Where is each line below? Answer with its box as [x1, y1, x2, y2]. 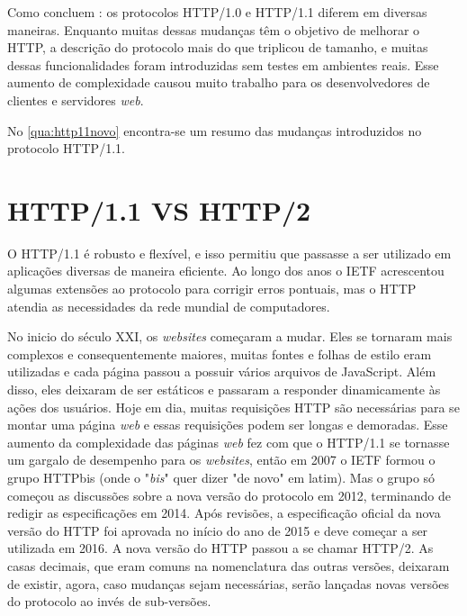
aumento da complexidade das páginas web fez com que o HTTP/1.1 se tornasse [7, 432, 450, 451]
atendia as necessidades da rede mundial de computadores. [7, 296, 330, 315]
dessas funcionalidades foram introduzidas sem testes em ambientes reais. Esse [7, 55, 439, 74]
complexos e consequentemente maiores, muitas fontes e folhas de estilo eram [7, 344, 432, 363]
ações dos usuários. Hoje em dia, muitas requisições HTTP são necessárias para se [7, 397, 460, 416]
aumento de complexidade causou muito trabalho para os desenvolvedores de [7, 73, 430, 92]
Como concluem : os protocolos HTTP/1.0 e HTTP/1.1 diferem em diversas [7, 3, 427, 21]
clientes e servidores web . [7, 90, 144, 109]
